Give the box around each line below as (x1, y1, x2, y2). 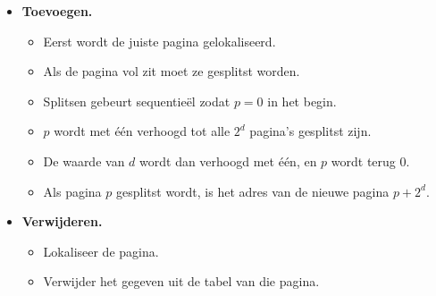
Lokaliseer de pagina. (43, 241, 159, 260)
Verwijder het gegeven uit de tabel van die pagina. (43, 272, 320, 291)
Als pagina (43, 182, 102, 200)
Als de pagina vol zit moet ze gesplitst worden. (43, 62, 300, 80)
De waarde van (43, 151, 125, 170)
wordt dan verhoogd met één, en (139, 151, 317, 170)
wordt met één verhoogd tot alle (54, 122, 231, 140)
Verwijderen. (21, 212, 103, 231)
